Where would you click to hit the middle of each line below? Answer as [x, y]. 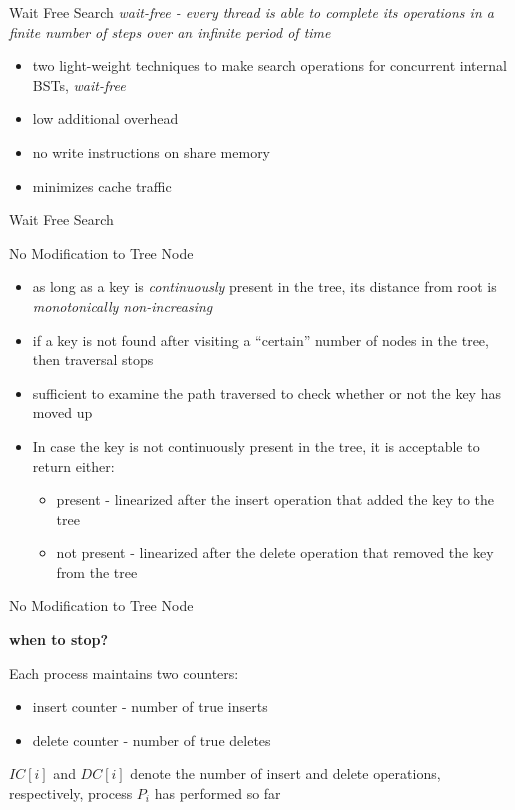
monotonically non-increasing [122, 305]
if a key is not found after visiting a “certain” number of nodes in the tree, [260, 339]
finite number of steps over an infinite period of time [170, 31]
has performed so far [217, 793]
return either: [73, 465]
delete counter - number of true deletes [151, 739]
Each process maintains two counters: [124, 672]
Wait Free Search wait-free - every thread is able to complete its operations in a [251, 12]
